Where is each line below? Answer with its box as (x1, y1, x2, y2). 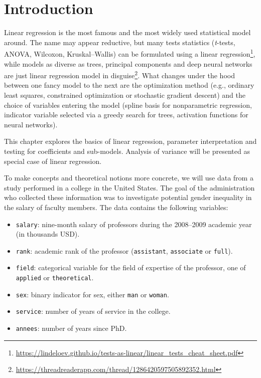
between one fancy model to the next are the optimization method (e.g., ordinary (4, 80, 254, 90)
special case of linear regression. (4, 155, 102, 166)
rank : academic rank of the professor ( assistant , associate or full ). (16, 245, 233, 256)
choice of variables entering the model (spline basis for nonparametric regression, (4, 99, 252, 110)
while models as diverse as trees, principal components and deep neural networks (4, 58, 252, 69)
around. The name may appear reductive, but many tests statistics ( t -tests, (4, 37, 235, 47)
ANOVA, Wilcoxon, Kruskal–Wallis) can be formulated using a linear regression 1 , (4, 47, 255, 59)
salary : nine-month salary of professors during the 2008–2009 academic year (16, 219, 252, 229)
